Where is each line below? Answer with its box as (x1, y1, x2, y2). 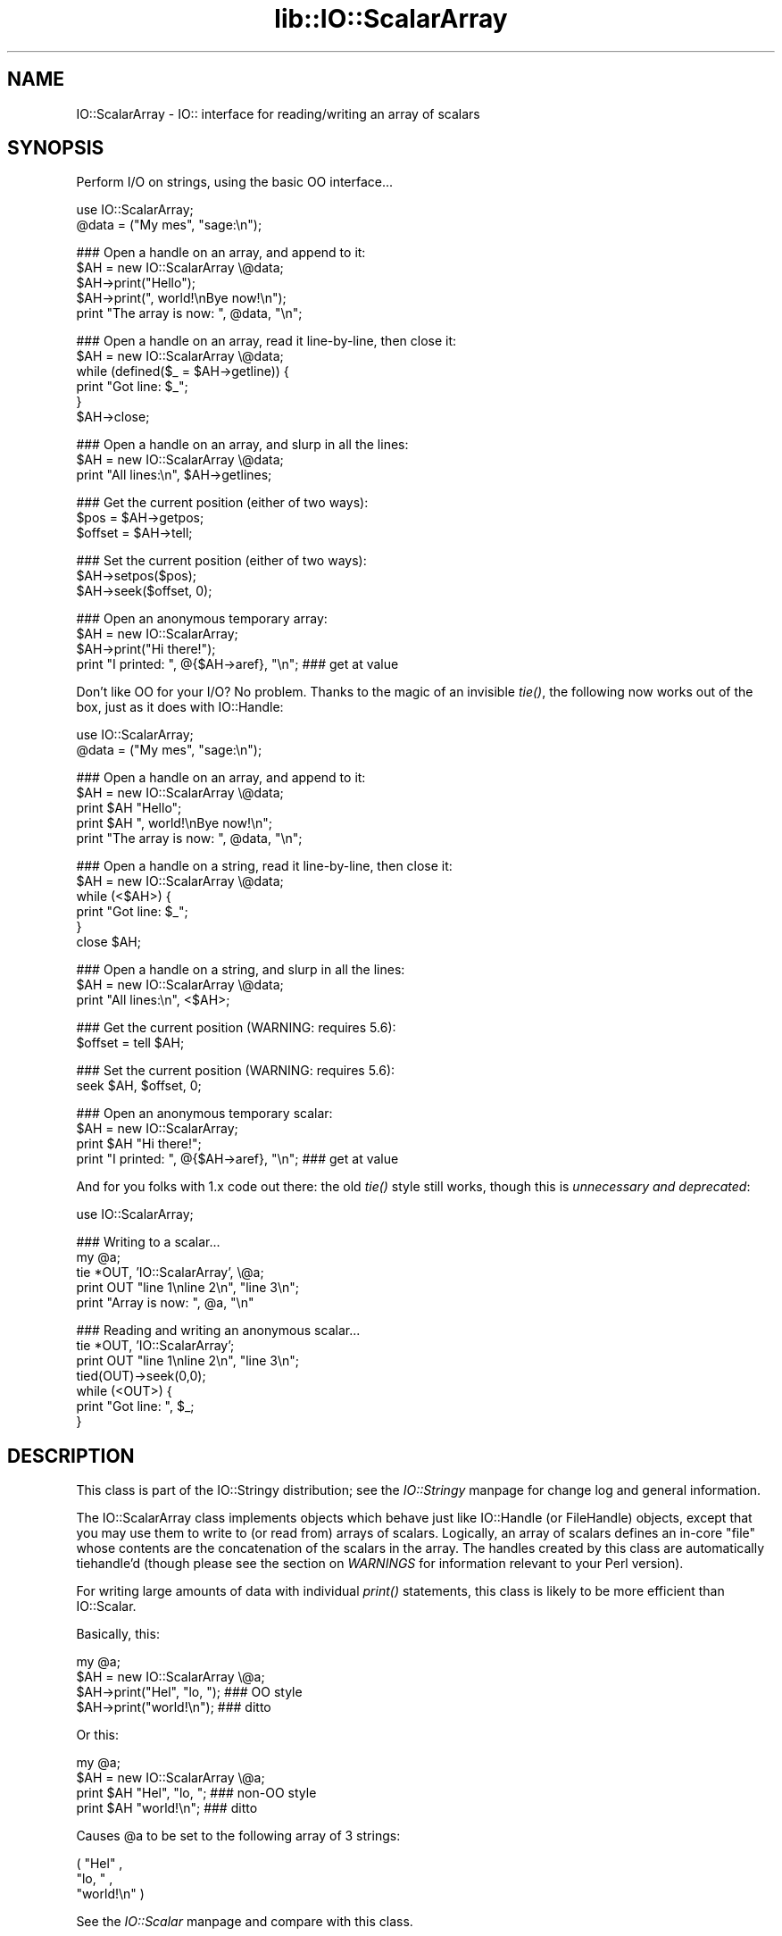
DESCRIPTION (7, 1444, 135, 1467)
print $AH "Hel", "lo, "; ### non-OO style (76, 1785, 317, 1801)
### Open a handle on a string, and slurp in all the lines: (76, 962, 405, 978)
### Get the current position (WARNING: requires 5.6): (76, 1020, 396, 1036)
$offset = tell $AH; (76, 1035, 185, 1051)
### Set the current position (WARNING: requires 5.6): (76, 1063, 395, 1079)
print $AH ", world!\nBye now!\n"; (76, 815, 273, 831)
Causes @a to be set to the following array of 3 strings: (76, 1828, 401, 1844)
